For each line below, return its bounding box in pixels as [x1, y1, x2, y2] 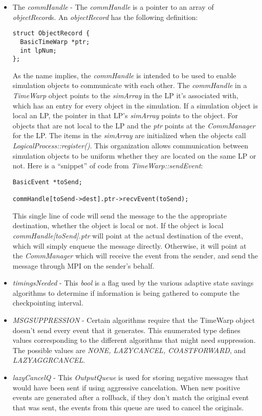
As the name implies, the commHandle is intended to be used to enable [12, 70, 236, 80]
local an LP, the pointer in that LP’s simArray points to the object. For [12, 110, 238, 121]
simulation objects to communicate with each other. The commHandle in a [12, 80, 247, 91]
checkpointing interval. [12, 297, 83, 308]
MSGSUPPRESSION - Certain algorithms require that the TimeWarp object [12, 315, 255, 325]
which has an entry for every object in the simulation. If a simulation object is [12, 100, 258, 111]
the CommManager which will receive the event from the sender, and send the [12, 250, 258, 261]
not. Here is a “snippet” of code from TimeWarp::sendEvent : [12, 160, 203, 171]
